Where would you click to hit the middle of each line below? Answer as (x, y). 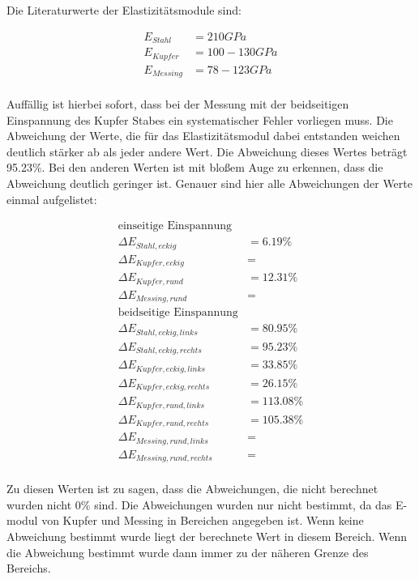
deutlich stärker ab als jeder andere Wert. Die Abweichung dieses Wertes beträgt (207, 151)
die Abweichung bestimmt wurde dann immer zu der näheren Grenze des (188, 552)
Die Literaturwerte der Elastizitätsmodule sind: (124, 10)
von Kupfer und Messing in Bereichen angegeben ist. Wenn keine (203, 520)
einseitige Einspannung (175, 226)
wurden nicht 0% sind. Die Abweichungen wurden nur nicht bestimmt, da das (199, 504)
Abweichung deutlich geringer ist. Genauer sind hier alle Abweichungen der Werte (209, 183)
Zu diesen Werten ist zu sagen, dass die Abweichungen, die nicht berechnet (192, 489)
